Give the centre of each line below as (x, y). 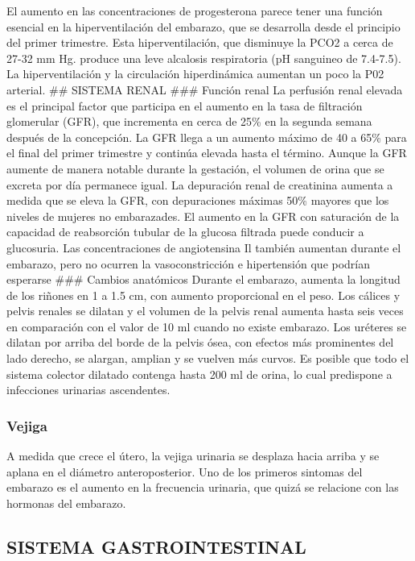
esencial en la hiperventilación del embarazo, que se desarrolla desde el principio (203, 26)
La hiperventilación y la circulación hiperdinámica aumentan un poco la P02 (195, 74)
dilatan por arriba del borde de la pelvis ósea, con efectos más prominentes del (200, 342)
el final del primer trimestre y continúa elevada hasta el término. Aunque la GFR (207, 153)
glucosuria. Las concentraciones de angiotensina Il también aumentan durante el (204, 247)
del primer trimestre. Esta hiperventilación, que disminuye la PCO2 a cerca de (200, 42)
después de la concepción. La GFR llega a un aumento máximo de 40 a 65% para (207, 137)
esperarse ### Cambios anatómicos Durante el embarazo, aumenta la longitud (203, 279)
